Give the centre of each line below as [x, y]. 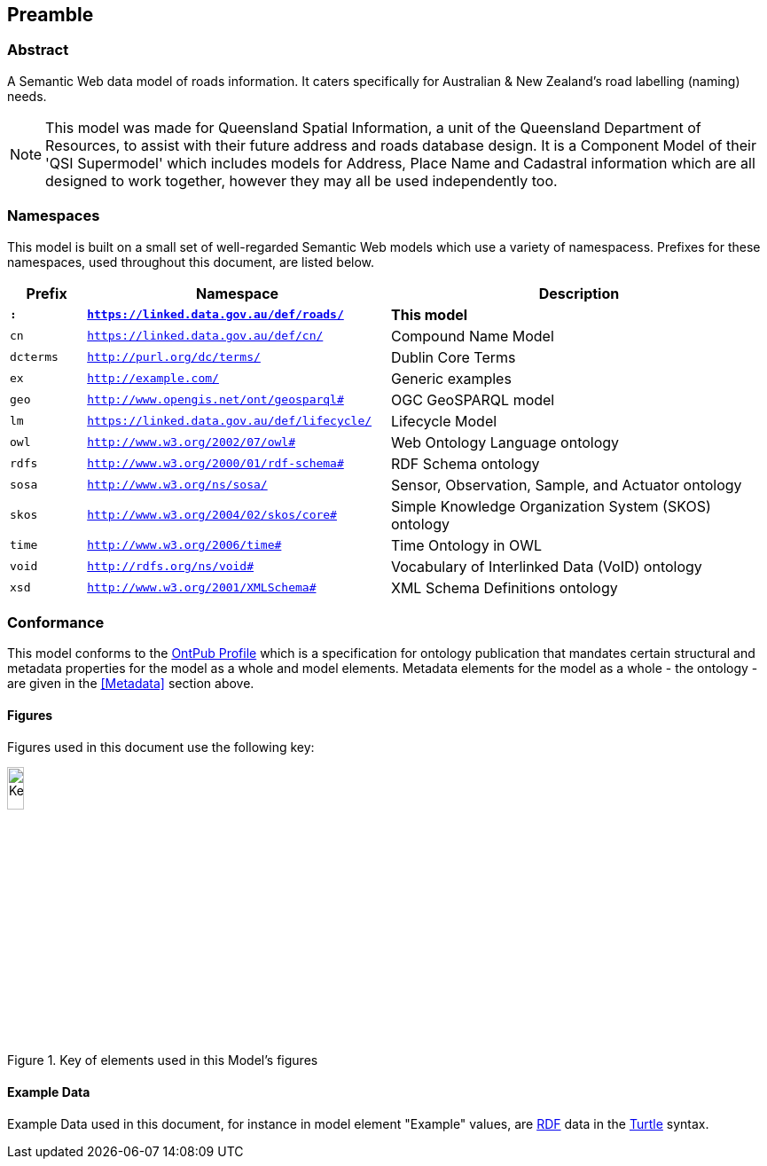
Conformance [56, 622]
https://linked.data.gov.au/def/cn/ [205, 336]
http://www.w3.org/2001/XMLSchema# [202, 588]
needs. [27, 96]
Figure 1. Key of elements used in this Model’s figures [163, 1060]
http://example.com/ [153, 379]
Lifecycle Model [444, 421]
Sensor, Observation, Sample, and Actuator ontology [566, 485]
